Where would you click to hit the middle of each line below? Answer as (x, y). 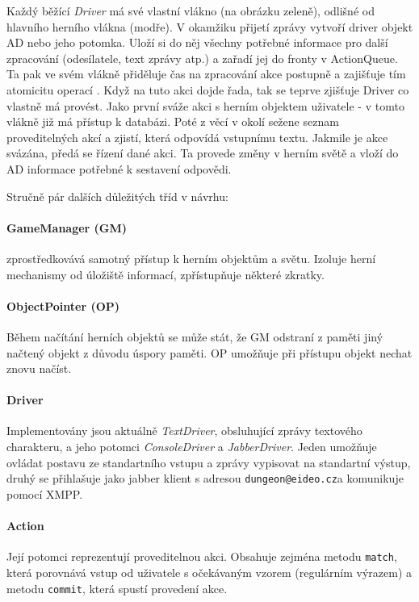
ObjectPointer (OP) (63, 305)
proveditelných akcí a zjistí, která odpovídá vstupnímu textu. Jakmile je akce (197, 137)
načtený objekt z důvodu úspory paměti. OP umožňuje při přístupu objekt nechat (209, 352)
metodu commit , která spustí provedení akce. (117, 588)
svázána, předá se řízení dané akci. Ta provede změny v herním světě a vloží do (203, 153)
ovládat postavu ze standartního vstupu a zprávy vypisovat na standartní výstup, (209, 462)
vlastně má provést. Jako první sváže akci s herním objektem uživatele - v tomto (205, 105)
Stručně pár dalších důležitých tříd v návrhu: (117, 196)
